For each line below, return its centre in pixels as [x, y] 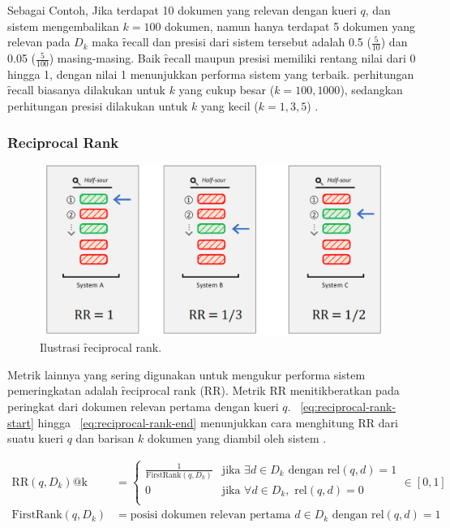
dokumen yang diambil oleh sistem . [237, 438]
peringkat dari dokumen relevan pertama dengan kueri [143, 406]
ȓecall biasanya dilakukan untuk [86, 90]
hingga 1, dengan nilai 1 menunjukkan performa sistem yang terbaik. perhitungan [211, 74]
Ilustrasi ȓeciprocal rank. [101, 347]
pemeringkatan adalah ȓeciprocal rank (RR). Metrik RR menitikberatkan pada [204, 390]
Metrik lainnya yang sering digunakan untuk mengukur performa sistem [186, 374]
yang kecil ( [229, 106]
